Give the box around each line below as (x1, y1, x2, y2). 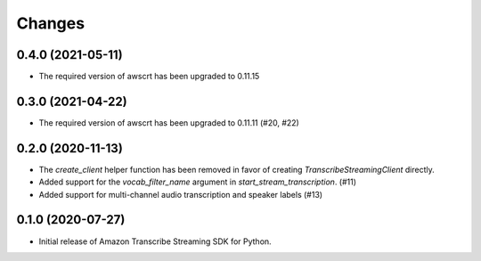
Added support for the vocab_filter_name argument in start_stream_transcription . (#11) (38, 176, 356, 187)
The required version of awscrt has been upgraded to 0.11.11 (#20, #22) (38, 117, 300, 128)
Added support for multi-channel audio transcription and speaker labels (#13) (38, 189, 323, 200)
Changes (16, 13, 85, 33)
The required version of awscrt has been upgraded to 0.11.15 (38, 71, 260, 82)
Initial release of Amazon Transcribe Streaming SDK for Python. (38, 236, 272, 247)
